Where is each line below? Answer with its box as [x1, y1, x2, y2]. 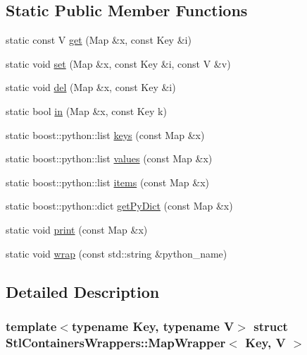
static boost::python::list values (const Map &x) [6, 151, 213, 166]
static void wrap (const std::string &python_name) [6, 246, 227, 260]
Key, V [245, 333, 286, 351]
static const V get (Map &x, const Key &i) [6, 32, 192, 47]
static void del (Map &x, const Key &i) [6, 80, 176, 95]
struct [253, 317, 288, 335]
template [6, 317, 57, 335]
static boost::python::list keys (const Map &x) [6, 127, 205, 142]
